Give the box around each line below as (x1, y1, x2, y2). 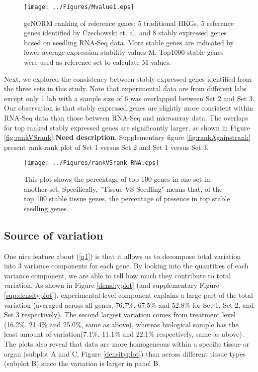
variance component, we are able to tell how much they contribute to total (4, 270, 231, 280)
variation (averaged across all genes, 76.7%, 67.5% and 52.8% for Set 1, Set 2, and (4, 299, 254, 310)
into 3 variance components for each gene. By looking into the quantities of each (4, 260, 249, 271)
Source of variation (4, 227, 103, 243)
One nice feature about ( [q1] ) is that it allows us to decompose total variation (4, 250, 241, 261)
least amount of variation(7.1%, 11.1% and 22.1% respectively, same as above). (4, 329, 244, 339)
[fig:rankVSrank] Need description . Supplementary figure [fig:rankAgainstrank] (4, 132, 251, 142)
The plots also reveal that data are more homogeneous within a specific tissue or (4, 338, 250, 349)
